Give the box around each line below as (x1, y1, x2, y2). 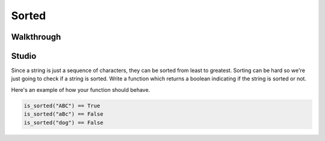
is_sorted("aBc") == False (23, 111, 104, 118)
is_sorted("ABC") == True (23, 102, 101, 109)
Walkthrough (11, 32, 61, 42)
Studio (11, 51, 37, 61)
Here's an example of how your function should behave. (11, 86, 150, 93)
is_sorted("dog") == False (23, 119, 104, 126)
